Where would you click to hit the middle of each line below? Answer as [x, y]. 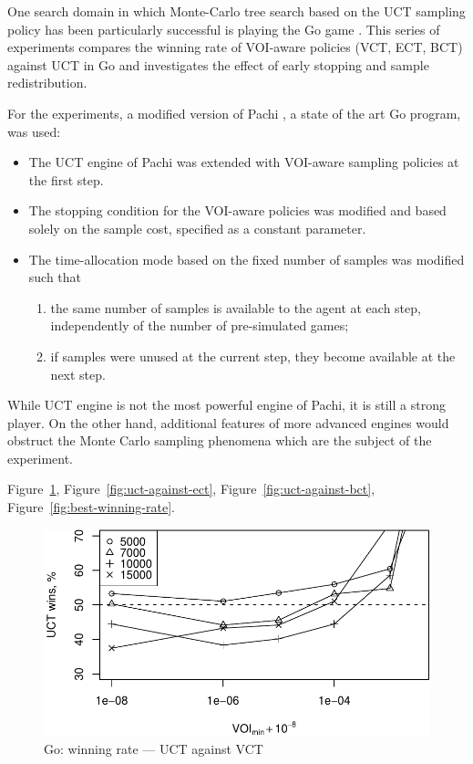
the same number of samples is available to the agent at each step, [236, 307]
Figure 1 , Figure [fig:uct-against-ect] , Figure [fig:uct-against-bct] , [191, 489]
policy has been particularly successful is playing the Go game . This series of [224, 29]
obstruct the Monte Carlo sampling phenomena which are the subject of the [220, 440]
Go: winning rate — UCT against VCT [154, 748]
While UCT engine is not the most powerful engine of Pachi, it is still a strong [226, 405]
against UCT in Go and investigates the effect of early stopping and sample [218, 64]
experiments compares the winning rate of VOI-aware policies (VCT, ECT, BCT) [235, 47]
